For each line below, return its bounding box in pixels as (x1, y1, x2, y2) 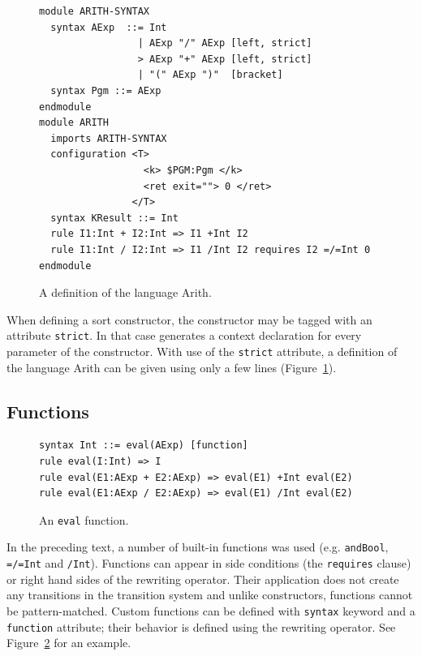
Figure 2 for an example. (6, 634, 131, 651)
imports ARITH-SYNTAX (50, 132, 167, 144)
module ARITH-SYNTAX (39, 6, 150, 17)
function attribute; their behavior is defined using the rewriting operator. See (6, 618, 396, 635)
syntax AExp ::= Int (50, 21, 167, 33)
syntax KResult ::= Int (50, 212, 179, 224)
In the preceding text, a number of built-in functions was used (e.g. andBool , (6, 538, 389, 555)
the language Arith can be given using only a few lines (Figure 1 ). (6, 358, 337, 375)
